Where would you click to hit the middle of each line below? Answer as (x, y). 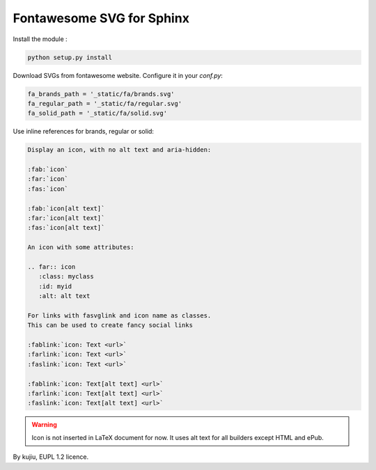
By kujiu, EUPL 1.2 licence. (51, 457)
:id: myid (55, 286)
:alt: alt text (64, 296)
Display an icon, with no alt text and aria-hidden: (119, 150)
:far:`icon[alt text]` (66, 218)
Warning (44, 425)
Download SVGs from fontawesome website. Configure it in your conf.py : (118, 75)
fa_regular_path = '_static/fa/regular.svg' (105, 103)
